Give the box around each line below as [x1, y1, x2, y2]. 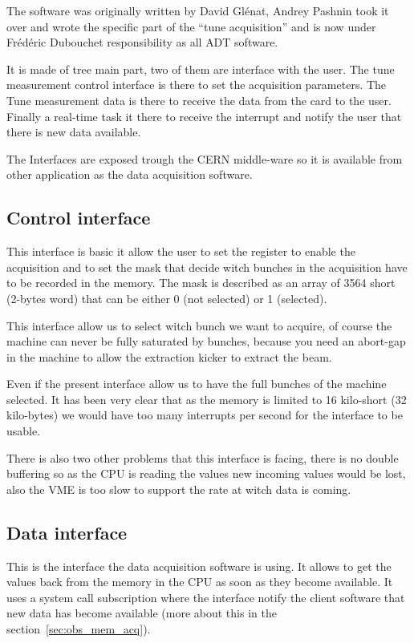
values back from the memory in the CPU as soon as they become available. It [6, 573, 393, 590]
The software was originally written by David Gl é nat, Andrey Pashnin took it [6, 2, 389, 18]
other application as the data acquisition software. [6, 166, 253, 183]
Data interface [6, 520, 128, 544]
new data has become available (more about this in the [6, 605, 277, 621]
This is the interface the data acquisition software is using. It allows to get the [6, 557, 392, 574]
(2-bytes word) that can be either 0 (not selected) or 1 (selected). [6, 289, 327, 306]
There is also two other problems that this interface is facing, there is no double [6, 449, 399, 466]
